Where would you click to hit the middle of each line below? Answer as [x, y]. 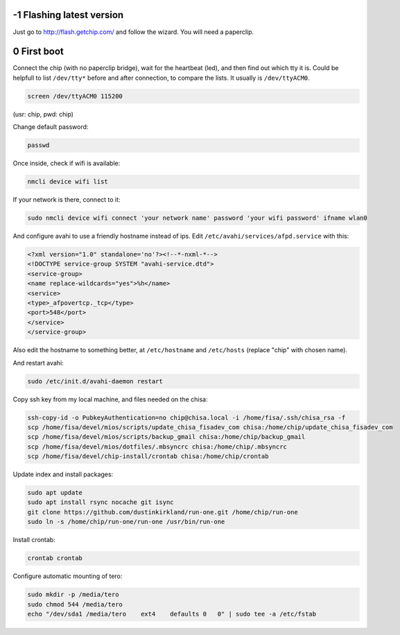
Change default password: [51, 127]
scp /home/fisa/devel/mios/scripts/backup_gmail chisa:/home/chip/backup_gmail [166, 437]
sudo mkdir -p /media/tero [73, 595]
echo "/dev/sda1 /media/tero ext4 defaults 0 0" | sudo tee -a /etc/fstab [172, 614]
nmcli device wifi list [68, 182]
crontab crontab [55, 558]
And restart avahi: [38, 363]
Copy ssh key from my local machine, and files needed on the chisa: [110, 399]
